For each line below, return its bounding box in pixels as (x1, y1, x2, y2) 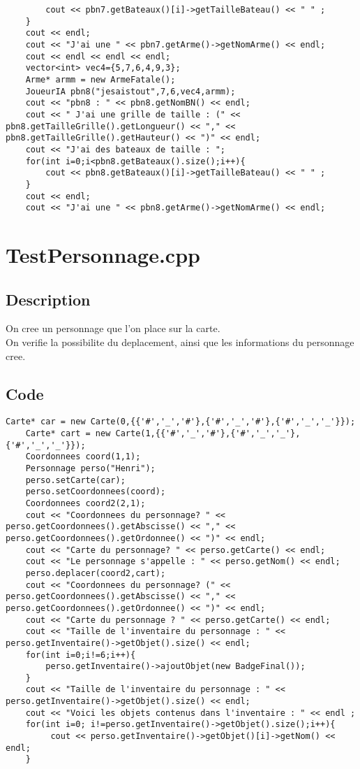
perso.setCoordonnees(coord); (25, 487, 166, 497)
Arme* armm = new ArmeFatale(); (25, 74, 176, 85)
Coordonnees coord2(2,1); (25, 498, 146, 508)
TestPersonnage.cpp (6, 240, 200, 268)
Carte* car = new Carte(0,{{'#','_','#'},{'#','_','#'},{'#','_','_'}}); (6, 417, 356, 427)
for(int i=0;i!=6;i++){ (25, 649, 136, 660)
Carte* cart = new (25, 429, 111, 439)
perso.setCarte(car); (25, 475, 126, 485)
